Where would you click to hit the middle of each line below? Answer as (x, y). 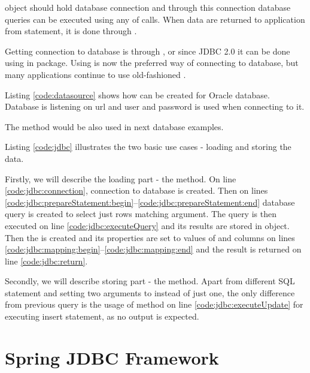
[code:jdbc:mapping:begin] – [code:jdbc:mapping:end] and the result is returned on (153, 249)
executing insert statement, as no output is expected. (102, 316)
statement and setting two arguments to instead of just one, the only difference (150, 292)
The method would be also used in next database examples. (114, 126)
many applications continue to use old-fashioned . (95, 74)
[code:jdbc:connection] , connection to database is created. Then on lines (136, 190)
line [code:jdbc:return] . (46, 261)
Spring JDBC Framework (112, 357)
